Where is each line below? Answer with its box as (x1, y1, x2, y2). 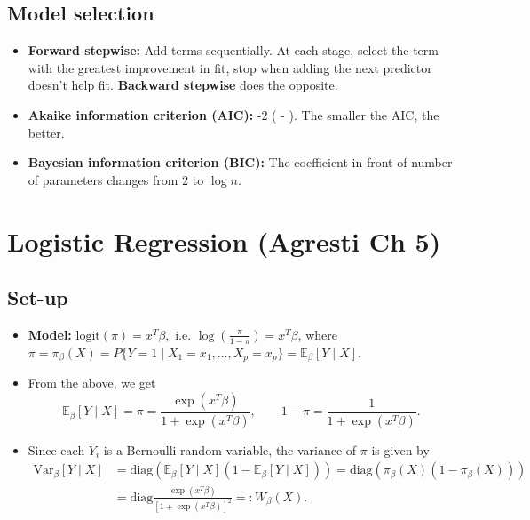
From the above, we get (28, 373, 156, 392)
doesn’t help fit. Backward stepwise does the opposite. (28, 76, 338, 94)
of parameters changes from (28, 170, 178, 188)
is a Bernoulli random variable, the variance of (103, 440, 357, 459)
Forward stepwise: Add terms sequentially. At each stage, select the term (28, 41, 439, 60)
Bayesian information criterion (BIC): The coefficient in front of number (28, 153, 453, 172)
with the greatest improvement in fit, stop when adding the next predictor (28, 58, 432, 76)
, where (297, 324, 337, 343)
